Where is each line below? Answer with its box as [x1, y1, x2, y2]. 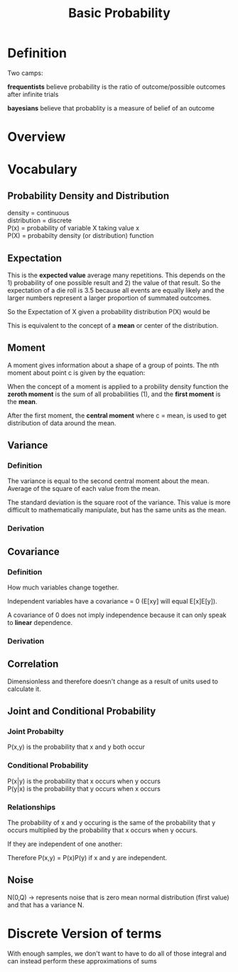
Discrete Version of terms [7, 926, 162, 942]
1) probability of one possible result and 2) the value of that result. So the [7, 278, 221, 286]
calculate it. [7, 684, 41, 693]
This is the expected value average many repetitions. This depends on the [7, 271, 226, 279]
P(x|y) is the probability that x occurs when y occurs [7, 777, 161, 785]
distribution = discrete [7, 216, 72, 225]
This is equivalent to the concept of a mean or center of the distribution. [7, 321, 219, 329]
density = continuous [7, 209, 70, 217]
